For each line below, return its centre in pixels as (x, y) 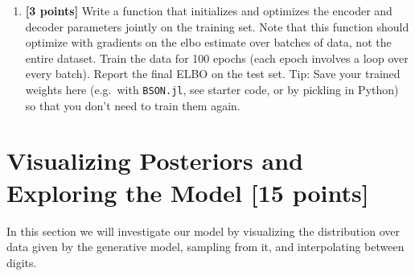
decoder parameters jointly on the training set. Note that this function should (217, 26)
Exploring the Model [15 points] (188, 192)
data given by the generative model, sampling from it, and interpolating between (205, 247)
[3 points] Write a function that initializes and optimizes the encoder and (209, 10)
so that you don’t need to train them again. (133, 105)
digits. (22, 262)
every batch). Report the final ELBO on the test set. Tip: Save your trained (213, 74)
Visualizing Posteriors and (155, 161)
